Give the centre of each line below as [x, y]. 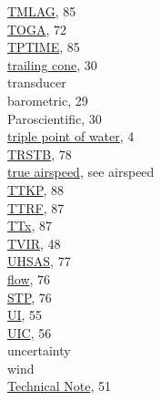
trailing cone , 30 [52, 64]
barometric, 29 [48, 100]
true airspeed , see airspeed [81, 172]
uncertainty [39, 350]
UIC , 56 [30, 332]
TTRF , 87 [36, 207]
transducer [37, 82]
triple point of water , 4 [71, 136]
